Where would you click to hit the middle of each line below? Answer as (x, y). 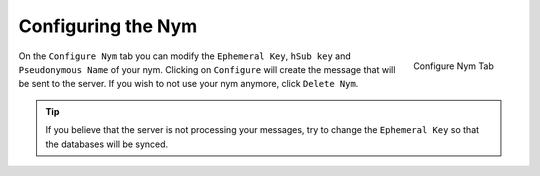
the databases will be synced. (107, 144)
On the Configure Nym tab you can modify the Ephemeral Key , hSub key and (185, 56)
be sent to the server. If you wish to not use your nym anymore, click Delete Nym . (188, 84)
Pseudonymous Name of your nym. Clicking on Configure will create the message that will (207, 69)
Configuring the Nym (108, 26)
